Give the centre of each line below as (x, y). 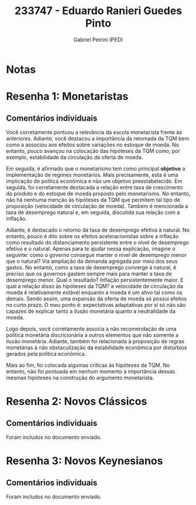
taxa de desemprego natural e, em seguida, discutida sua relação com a (93, 212)
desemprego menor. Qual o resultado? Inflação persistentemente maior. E (95, 280)
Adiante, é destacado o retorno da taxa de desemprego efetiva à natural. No (98, 230)
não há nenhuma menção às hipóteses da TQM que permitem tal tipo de (93, 200)
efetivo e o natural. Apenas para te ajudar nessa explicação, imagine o (91, 249)
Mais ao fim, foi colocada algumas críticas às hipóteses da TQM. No (88, 365)
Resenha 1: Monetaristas (67, 97)
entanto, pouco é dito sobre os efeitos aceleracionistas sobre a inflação (92, 236)
